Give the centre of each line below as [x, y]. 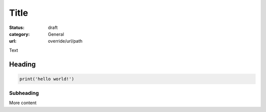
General [56, 34]
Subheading [24, 93]
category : [19, 34]
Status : [17, 28]
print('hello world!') [47, 79]
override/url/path [65, 41]
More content [23, 103]
